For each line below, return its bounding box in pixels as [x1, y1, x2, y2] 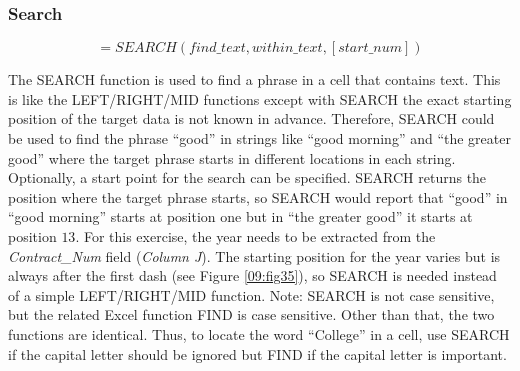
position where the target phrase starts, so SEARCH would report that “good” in [8, 186, 508, 207]
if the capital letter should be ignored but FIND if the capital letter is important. [8, 343, 507, 364]
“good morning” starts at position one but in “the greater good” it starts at [8, 206, 473, 227]
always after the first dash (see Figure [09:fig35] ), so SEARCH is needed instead [8, 265, 497, 286]
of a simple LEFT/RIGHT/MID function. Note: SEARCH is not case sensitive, [8, 284, 495, 305]
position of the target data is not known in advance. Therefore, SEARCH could [8, 108, 495, 129]
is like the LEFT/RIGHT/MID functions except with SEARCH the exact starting [8, 88, 512, 109]
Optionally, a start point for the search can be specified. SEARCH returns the [8, 167, 487, 188]
